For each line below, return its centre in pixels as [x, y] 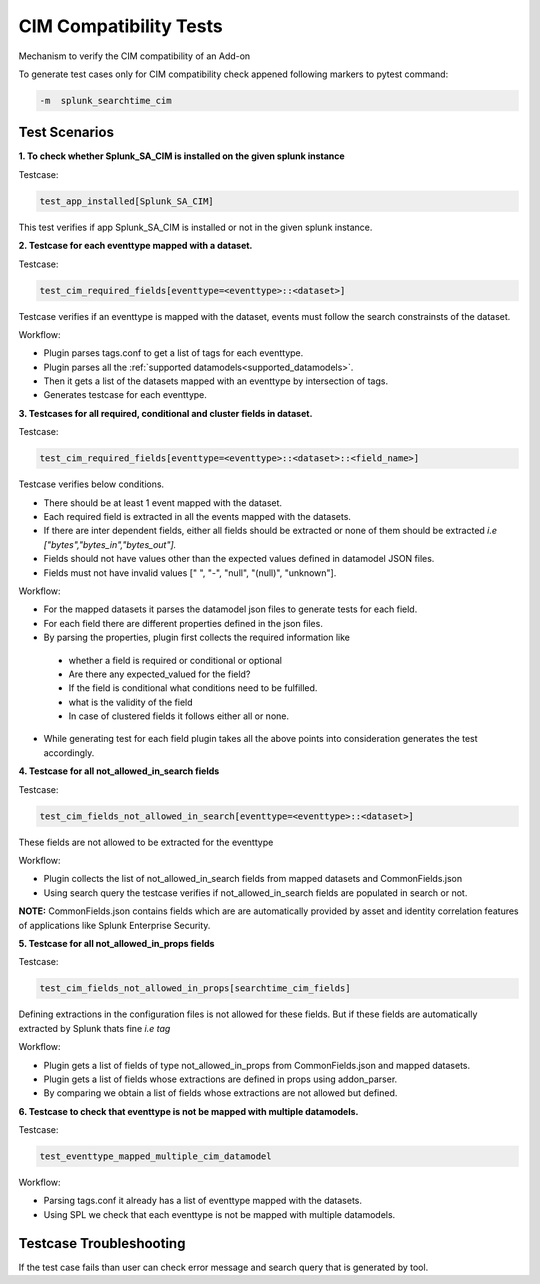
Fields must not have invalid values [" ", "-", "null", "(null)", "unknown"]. [190, 572]
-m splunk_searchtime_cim [105, 100]
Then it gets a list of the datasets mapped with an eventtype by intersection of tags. [216, 381]
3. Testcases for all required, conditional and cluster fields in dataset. [165, 413]
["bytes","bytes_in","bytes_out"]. [110, 544]
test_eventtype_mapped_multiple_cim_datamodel [155, 1156]
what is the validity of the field [131, 702]
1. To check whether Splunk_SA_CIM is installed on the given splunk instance [181, 156]
